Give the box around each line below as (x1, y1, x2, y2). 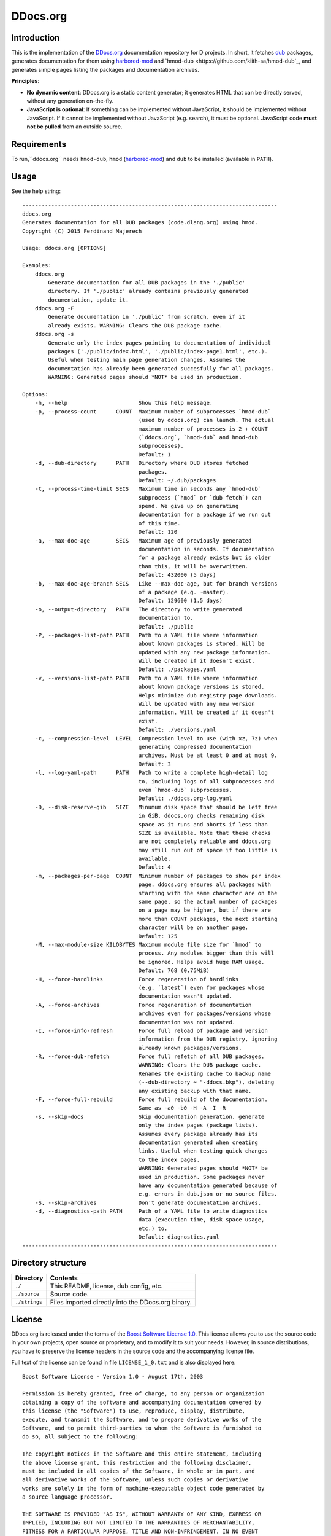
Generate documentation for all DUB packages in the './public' (48, 279, 245, 286)
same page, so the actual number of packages (138, 898, 278, 906)
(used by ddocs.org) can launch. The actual (138, 417, 275, 424)
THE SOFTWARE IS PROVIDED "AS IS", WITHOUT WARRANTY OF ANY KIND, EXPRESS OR (22, 1510, 262, 1518)
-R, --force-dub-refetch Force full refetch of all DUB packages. (34, 1053, 265, 1060)
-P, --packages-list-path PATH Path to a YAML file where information (34, 632, 259, 638)
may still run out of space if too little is (138, 847, 278, 853)
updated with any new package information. (138, 649, 272, 656)
